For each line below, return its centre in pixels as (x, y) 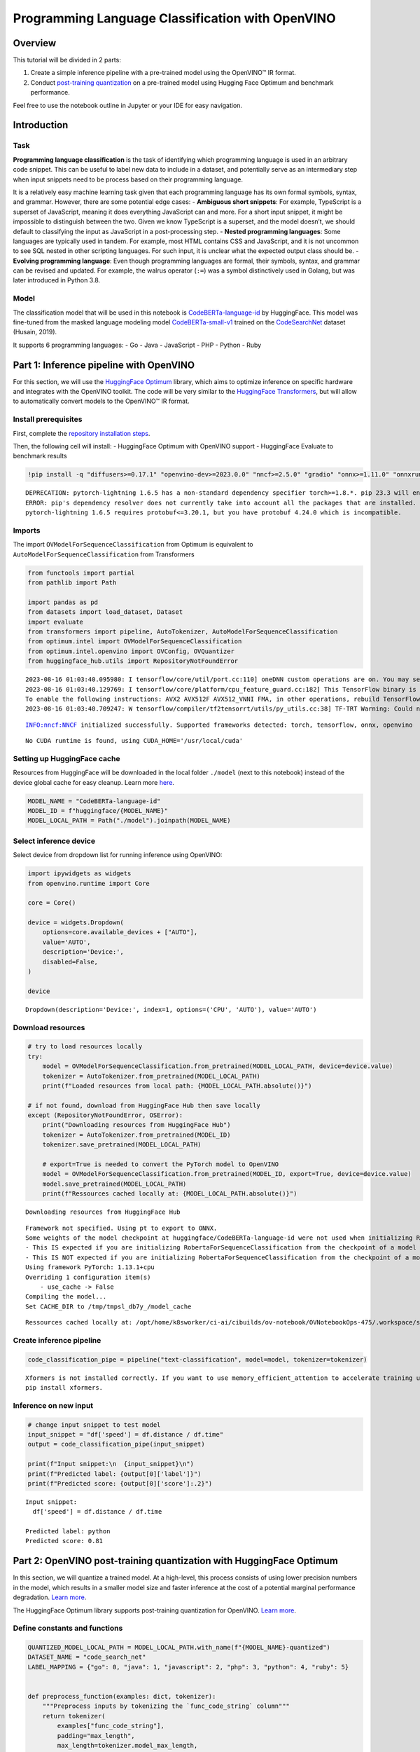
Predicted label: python (68, 1532)
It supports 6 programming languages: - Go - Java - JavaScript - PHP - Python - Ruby (137, 345)
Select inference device (54, 841)
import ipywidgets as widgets (79, 874)
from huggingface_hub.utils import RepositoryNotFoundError (133, 661)
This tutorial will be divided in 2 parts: (67, 60)
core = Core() (52, 903)
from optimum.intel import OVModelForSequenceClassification (135, 642)
